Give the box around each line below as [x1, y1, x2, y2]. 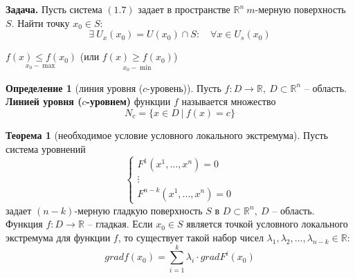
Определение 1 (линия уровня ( [6, 80, 143, 95]
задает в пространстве [138, 2, 230, 16]
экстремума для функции [6, 230, 111, 244]
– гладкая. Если [87, 216, 153, 231]
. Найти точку [11, 15, 70, 30]
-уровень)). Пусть [147, 80, 221, 95]
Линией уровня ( [6, 94, 82, 109]
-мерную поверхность [255, 2, 346, 16]
